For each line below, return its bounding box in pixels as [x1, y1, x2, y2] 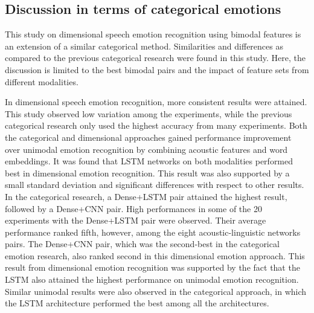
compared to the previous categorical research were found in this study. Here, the [5, 51, 306, 64]
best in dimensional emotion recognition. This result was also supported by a [5, 166, 290, 179]
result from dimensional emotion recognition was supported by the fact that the [5, 261, 300, 274]
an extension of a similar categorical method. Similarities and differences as [5, 39, 283, 52]
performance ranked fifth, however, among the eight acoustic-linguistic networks [5, 225, 301, 238]
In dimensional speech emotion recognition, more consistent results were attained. [5, 95, 307, 108]
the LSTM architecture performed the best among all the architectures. [5, 297, 269, 309]
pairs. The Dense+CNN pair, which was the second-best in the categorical [5, 237, 280, 250]
